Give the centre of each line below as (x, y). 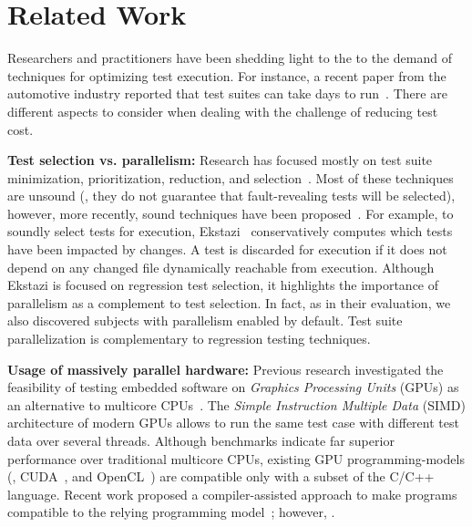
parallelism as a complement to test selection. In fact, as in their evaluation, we (229, 302)
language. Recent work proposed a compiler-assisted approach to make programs (232, 494)
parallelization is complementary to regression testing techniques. (189, 339)
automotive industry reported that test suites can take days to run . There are (227, 93)
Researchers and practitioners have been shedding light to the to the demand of (230, 58)
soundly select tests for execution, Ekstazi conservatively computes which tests (230, 231)
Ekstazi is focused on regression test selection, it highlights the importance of (223, 285)
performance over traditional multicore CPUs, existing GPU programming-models (236, 458)
